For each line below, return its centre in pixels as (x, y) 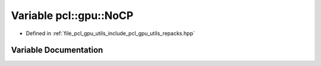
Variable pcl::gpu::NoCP (72, 15)
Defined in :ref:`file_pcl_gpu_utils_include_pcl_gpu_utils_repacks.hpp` (111, 33)
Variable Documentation (57, 50)
